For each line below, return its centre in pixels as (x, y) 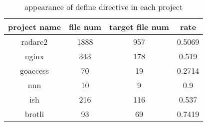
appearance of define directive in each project (104, 7)
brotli (34, 114)
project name (34, 27)
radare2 (34, 42)
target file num (139, 27)
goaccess (34, 70)
